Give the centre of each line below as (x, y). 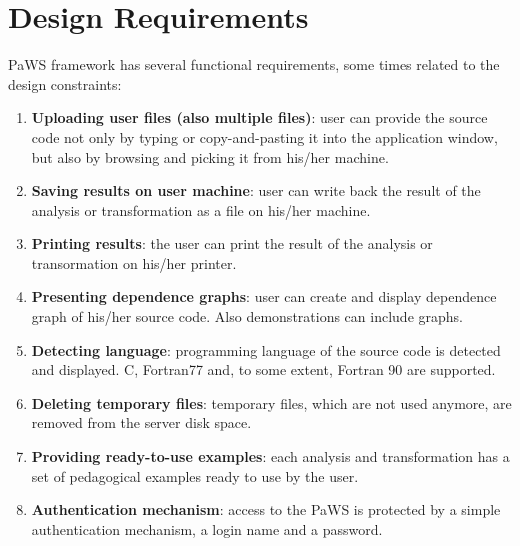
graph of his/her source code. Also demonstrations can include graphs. (247, 316)
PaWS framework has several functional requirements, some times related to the (254, 64)
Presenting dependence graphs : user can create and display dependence (264, 296)
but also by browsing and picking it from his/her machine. (210, 156)
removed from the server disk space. (141, 422)
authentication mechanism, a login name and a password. (207, 528)
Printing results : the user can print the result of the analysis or (232, 243)
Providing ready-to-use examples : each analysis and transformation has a (270, 456)
